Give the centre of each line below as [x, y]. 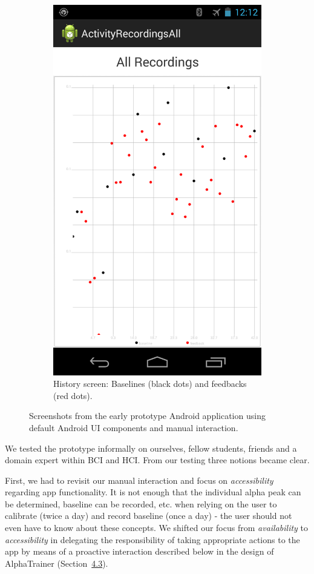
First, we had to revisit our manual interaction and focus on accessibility [139, 480]
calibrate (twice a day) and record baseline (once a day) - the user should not [149, 516]
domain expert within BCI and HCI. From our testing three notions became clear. [157, 460]
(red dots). [73, 395]
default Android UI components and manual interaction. [134, 427]
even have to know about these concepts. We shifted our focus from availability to [156, 528]
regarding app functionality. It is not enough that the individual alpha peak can [153, 492]
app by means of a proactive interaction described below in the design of [139, 551]
